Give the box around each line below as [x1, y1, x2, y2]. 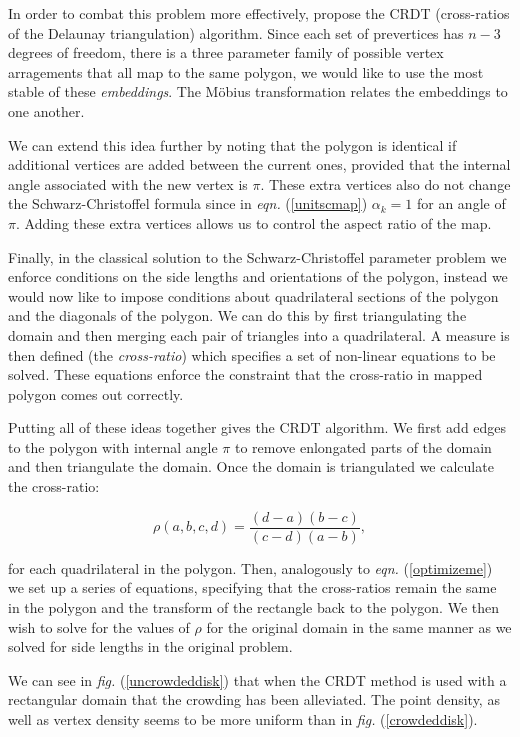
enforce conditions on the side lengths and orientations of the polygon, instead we [8, 266, 508, 287]
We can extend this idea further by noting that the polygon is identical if [8, 134, 457, 155]
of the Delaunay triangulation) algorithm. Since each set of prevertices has [8, 22, 464, 43]
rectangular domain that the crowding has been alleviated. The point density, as [8, 689, 500, 710]
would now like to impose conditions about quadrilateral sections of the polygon [8, 285, 499, 306]
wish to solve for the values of [8, 616, 190, 637]
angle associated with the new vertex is [8, 173, 248, 194]
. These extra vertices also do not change [260, 173, 511, 194]
